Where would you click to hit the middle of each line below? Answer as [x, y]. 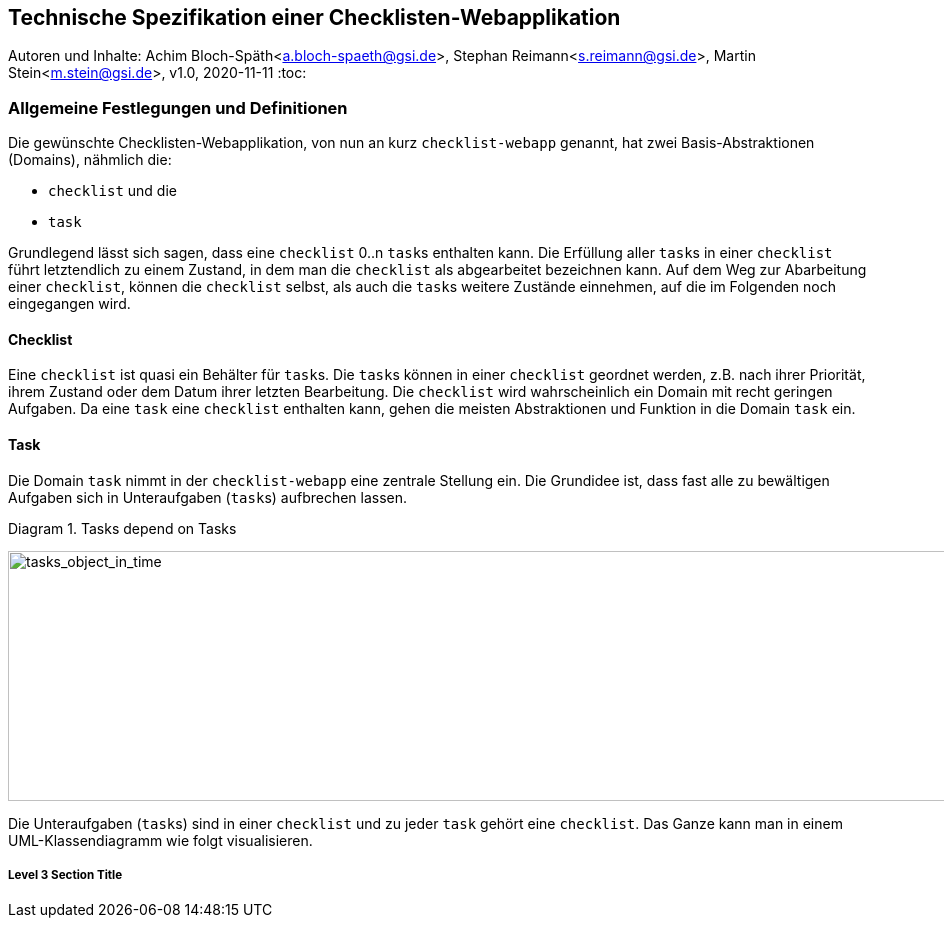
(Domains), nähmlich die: [90, 160]
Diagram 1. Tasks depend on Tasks [122, 528]
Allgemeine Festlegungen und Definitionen [178, 107]
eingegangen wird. [69, 304]
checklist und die [112, 191]
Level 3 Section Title [65, 875]
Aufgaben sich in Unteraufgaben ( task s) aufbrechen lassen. [208, 497]
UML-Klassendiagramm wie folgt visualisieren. [160, 840]
